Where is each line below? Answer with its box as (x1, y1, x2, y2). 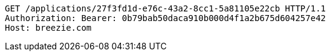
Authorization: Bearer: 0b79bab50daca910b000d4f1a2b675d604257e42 (5, 13, 326, 23)
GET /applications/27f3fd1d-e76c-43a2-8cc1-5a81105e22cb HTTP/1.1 (5, 4, 326, 13)
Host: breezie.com (5, 23, 92, 33)
